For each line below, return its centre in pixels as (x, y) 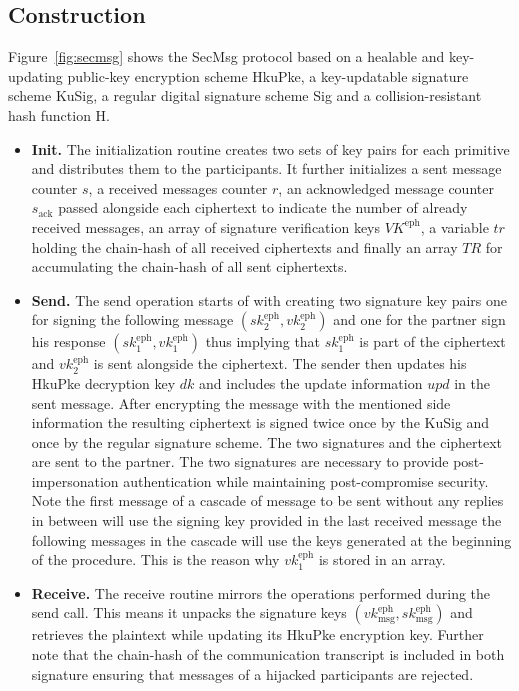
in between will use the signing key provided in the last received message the (266, 520)
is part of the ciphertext (432, 341)
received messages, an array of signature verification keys (206, 226)
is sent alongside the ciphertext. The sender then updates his (280, 363)
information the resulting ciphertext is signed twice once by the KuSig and (260, 422)
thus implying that (263, 341)
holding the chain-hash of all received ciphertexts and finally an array (244, 246)
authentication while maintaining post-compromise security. (306, 480)
